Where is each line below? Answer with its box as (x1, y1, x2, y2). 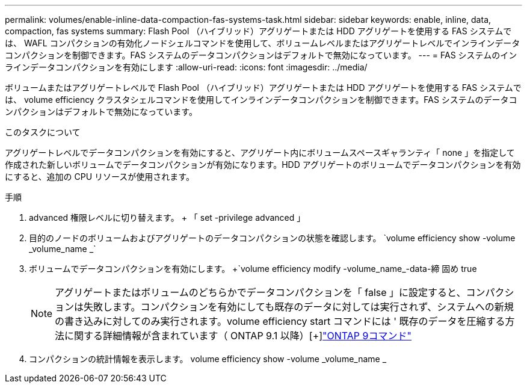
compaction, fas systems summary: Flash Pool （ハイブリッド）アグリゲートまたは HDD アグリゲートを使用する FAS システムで (5, 26, 512, 36)
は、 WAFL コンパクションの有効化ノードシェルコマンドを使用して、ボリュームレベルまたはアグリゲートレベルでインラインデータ (5, 38, 520, 48)
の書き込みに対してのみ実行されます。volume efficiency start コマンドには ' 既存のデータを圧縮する (55, 315, 505, 327)
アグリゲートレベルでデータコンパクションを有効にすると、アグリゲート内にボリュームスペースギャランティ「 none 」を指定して (5, 147, 515, 158)
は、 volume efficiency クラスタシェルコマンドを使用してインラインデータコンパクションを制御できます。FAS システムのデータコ (5, 94, 517, 105)
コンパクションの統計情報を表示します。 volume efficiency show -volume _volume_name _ (29, 354, 387, 364)
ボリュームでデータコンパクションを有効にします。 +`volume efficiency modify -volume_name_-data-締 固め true (29, 263, 477, 274)
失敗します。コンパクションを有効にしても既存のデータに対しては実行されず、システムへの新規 (84, 301, 514, 313)
